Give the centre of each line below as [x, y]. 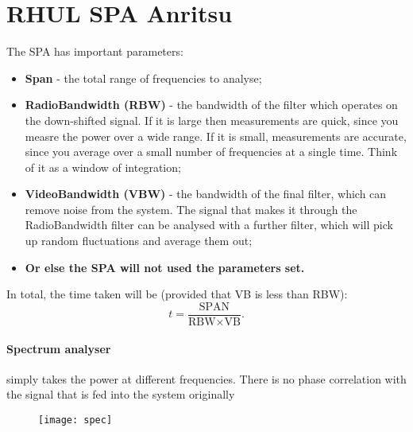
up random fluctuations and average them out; [139, 241]
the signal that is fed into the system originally [121, 394]
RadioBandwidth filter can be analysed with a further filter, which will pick [209, 225]
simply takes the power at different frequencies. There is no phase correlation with [206, 378]
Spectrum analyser [59, 348]
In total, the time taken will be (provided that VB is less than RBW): [177, 294]
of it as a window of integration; [103, 167]
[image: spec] [75, 420]
